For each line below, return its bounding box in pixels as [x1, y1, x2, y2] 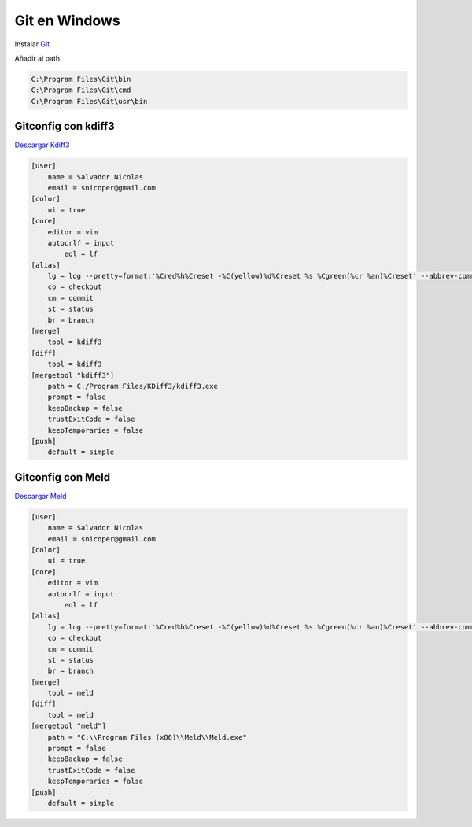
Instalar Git [14, 39, 50, 49]
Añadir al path [14, 54, 61, 63]
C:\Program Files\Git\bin [31, 75, 131, 83]
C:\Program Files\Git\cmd [31, 86, 131, 94]
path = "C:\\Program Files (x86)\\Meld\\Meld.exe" [47, 733, 247, 741]
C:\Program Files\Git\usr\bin [31, 97, 148, 105]
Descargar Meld [14, 491, 67, 500]
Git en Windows [14, 12, 121, 29]
